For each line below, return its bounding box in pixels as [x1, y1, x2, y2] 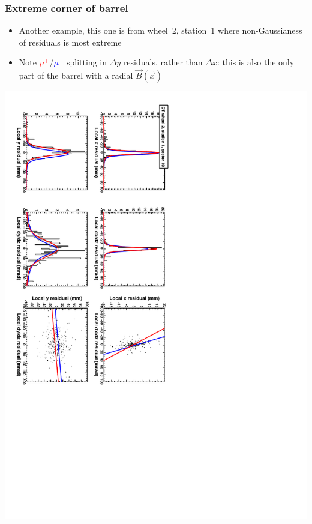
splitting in [67, 56, 107, 68]
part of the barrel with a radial [19, 69, 133, 82]
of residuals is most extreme [19, 35, 122, 48]
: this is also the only [217, 56, 295, 68]
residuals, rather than [123, 56, 203, 68]
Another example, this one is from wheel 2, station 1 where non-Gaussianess [19, 24, 302, 37]
